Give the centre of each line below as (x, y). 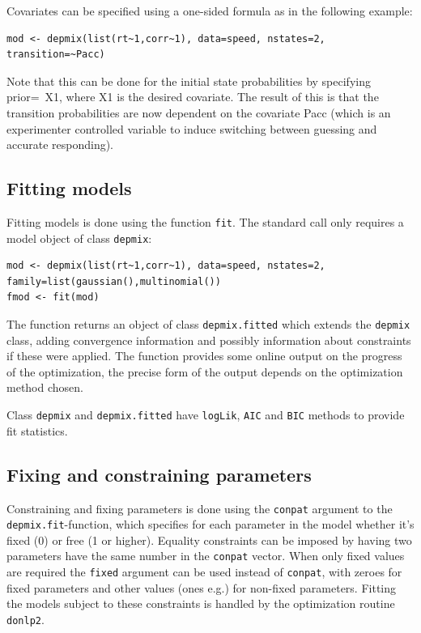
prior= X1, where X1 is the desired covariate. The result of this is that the (193, 97)
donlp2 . (26, 619)
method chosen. (45, 387)
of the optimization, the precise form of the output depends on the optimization (205, 371)
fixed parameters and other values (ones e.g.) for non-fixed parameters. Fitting (202, 587)
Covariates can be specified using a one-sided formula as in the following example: (210, 11)
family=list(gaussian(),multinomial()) (114, 281)
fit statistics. (37, 430)
